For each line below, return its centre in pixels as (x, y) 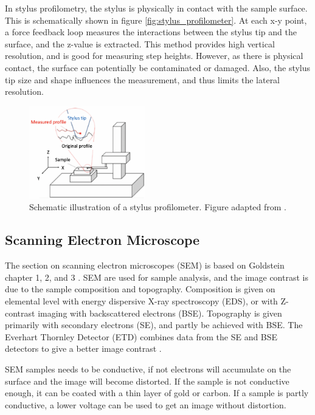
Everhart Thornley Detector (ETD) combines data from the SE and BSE (141, 336)
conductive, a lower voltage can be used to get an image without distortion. (146, 404)
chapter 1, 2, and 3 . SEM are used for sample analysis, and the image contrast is (157, 277)
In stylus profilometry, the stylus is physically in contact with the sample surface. (156, 8)
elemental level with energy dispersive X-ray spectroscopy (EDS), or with (141, 300)
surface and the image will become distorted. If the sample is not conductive (147, 381)
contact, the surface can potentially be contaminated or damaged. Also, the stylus (158, 67)
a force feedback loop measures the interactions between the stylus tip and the (151, 32)
